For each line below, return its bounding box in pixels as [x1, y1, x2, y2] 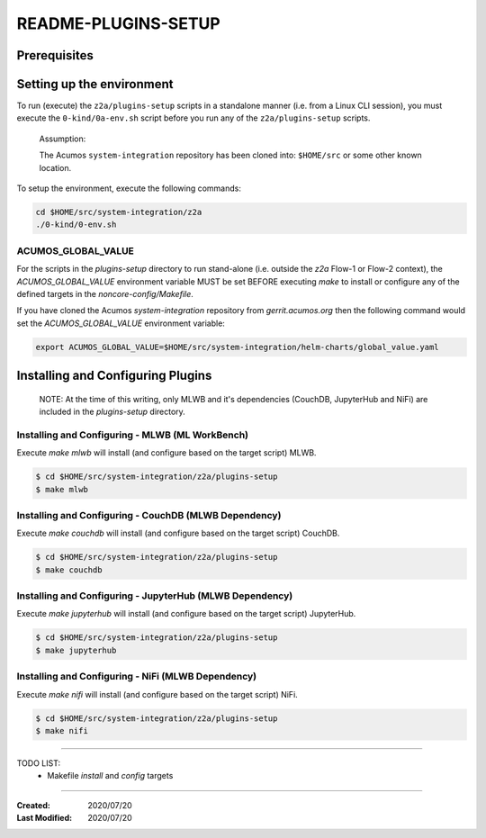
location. [39, 162, 72, 173]
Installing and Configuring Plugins [16, 368, 212, 383]
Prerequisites [16, 48, 94, 63]
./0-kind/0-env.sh [35, 220, 117, 230]
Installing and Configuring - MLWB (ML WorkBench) [16, 428, 249, 441]
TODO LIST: [16, 757, 61, 769]
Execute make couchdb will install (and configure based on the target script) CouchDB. [16, 527, 340, 539]
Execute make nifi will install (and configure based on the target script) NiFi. [16, 689, 299, 699]
